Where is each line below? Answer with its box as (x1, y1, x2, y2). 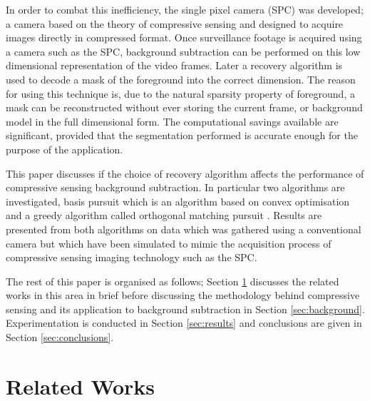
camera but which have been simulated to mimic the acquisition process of (6, 235, 332, 250)
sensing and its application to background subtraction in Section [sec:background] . (6, 301, 365, 316)
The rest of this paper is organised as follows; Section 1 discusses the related (6, 273, 339, 288)
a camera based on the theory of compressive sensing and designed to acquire (6, 16, 344, 31)
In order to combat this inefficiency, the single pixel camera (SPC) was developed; (6, 2, 364, 16)
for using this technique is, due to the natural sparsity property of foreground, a (6, 86, 355, 101)
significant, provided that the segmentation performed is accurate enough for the (6, 128, 358, 143)
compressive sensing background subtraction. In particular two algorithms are (6, 180, 345, 195)
